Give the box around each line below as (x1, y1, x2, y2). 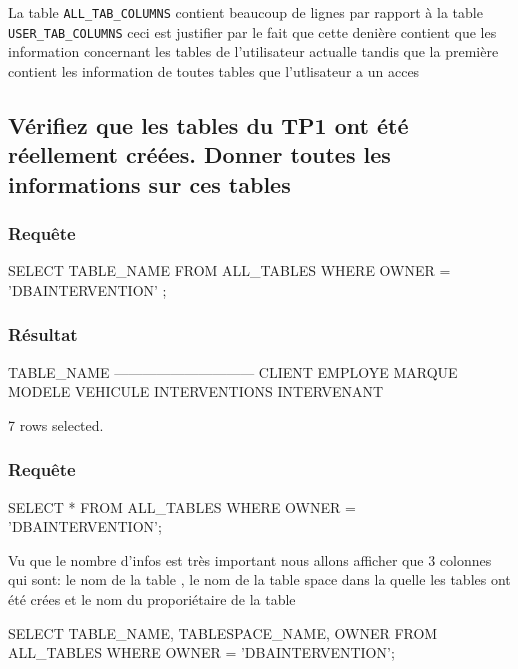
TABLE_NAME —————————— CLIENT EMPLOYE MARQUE (8, 361, 458, 382)
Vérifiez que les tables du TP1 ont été (8, 109, 409, 140)
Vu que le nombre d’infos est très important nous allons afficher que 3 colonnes (8, 549, 492, 570)
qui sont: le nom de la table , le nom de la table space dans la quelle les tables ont (8, 569, 511, 590)
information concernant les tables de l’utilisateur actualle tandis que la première (8, 41, 499, 62)
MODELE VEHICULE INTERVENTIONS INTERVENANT (8, 381, 384, 402)
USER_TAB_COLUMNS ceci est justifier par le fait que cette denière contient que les (8, 21, 497, 42)
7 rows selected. (8, 414, 104, 435)
